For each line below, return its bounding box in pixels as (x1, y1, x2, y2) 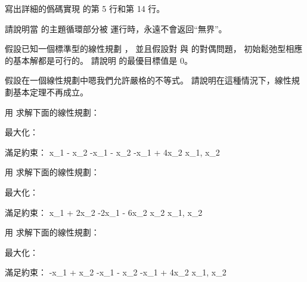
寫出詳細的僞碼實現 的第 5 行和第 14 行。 (5, 2, 165, 14)
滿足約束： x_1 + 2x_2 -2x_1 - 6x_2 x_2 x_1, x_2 (5, 206, 203, 218)
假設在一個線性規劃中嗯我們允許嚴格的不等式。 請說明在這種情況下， (5, 74, 275, 86)
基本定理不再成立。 (13, 85, 88, 98)
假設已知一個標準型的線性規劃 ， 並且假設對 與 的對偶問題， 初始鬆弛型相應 (5, 42, 303, 55)
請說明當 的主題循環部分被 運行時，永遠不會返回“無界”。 (5, 22, 227, 35)
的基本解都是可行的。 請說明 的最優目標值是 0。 (5, 54, 193, 66)
